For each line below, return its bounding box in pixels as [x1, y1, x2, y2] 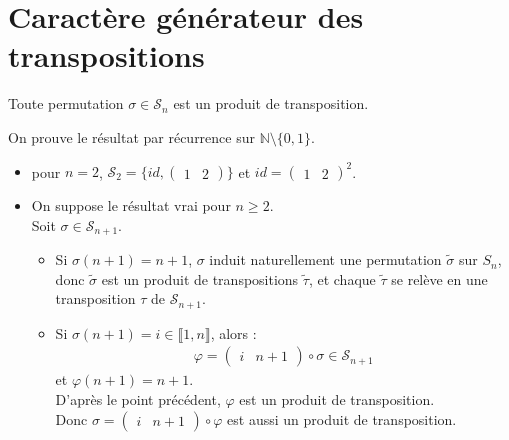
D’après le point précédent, [55, 388, 221, 409]
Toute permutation [8, 93, 124, 114]
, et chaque [308, 268, 376, 289]
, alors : [210, 322, 257, 343]
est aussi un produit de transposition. [227, 408, 457, 429]
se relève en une [391, 268, 488, 289]
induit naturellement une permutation [209, 249, 442, 270]
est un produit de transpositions [101, 268, 299, 289]
